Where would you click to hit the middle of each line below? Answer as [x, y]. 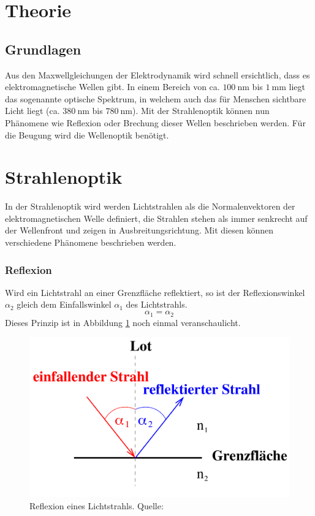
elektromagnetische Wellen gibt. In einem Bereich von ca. [112, 87]
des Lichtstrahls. [157, 304]
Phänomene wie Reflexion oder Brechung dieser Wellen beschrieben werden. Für [155, 122]
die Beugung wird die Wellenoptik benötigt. [87, 135]
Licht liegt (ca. [32, 111]
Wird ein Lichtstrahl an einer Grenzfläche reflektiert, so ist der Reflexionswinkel [155, 292]
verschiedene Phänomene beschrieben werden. [91, 242]
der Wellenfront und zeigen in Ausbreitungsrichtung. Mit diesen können [139, 230]
